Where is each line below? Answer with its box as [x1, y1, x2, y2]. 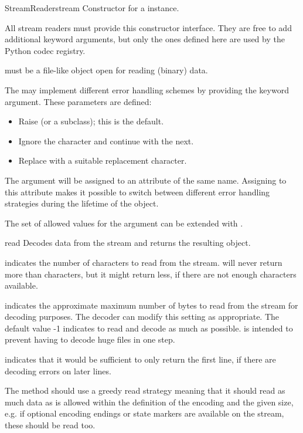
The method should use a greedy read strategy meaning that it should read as [5, 384, 285, 397]
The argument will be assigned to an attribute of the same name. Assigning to [5, 174, 287, 186]
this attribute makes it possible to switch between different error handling [5, 185, 270, 198]
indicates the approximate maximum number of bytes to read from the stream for [5, 299, 298, 311]
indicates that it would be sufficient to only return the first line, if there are [5, 353, 276, 366]
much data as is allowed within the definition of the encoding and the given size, [5, 395, 294, 408]
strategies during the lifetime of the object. [5, 197, 159, 209]
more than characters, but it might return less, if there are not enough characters [5, 268, 297, 280]
